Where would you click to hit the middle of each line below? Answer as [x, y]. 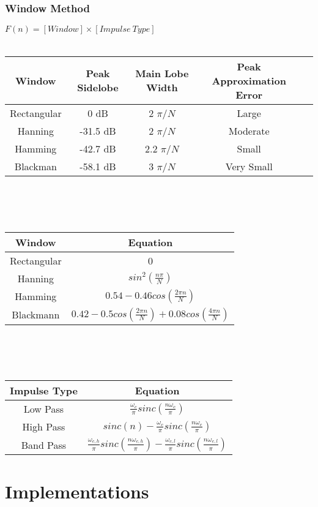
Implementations [77, 491]
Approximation [249, 80]
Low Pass [44, 409]
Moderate [249, 130]
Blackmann [36, 315]
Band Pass [44, 445]
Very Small [249, 166]
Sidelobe [98, 88]
